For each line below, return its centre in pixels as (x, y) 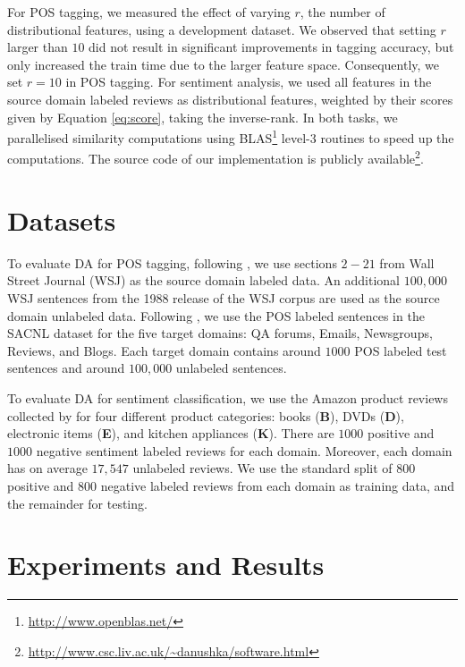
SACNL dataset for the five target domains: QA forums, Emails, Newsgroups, (220, 333)
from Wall (407, 262)
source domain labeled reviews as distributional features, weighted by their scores (230, 99)
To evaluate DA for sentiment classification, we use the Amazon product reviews (228, 397)
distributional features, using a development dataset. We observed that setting (222, 29)
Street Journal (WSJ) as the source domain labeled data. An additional (203, 280)
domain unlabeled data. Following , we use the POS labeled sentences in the (216, 315)
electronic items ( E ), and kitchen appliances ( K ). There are (171, 433)
